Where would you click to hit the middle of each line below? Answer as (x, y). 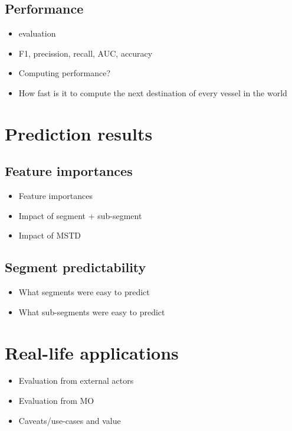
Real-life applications (92, 352)
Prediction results (79, 133)
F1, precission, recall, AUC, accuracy (86, 53)
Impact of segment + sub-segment (80, 215)
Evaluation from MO (56, 401)
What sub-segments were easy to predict (92, 311)
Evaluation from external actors (76, 381)
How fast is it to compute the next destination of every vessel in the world (153, 92)
